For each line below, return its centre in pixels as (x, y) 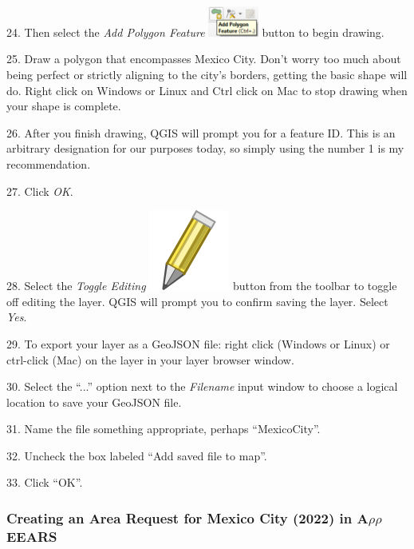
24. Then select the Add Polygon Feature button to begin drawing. (195, 32)
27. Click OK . (40, 191)
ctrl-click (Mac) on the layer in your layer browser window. (150, 359)
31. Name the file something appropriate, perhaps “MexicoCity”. (164, 429)
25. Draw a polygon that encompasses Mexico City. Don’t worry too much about (204, 59)
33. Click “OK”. (45, 482)
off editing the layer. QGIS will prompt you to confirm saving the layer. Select (197, 301)
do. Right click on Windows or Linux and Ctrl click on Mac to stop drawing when (207, 90)
